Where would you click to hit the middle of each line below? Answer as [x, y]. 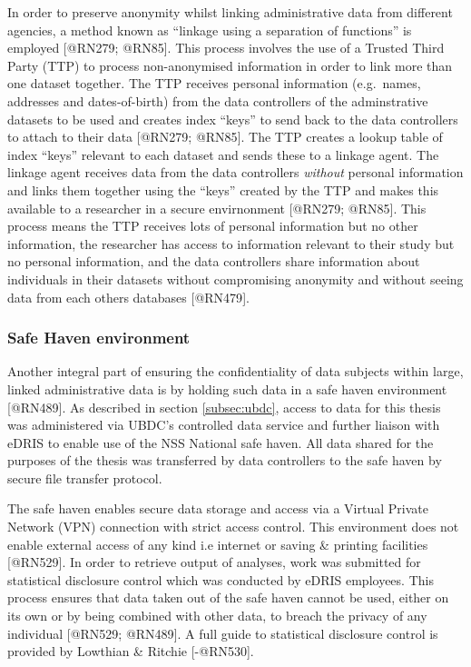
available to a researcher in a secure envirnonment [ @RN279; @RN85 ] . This [217, 208]
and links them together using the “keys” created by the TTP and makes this [223, 189]
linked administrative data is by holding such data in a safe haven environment [227, 388]
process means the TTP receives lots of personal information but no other [213, 226]
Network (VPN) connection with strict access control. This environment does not [233, 527]
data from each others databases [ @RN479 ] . [128, 297]
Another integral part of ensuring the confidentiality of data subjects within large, [235, 371]
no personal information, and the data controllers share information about [214, 261]
